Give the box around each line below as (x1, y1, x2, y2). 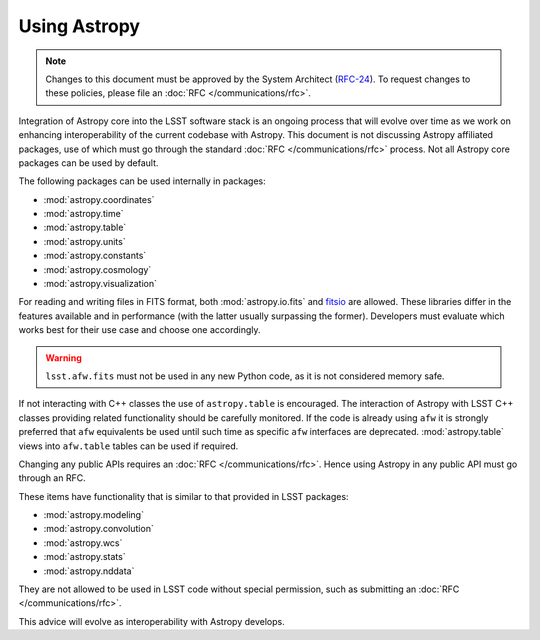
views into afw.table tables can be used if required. (18, 440, 239, 452)
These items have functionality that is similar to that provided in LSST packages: (18, 490, 349, 502)
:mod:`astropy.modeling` (43, 509, 145, 521)
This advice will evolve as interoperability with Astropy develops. (18, 615, 285, 627)
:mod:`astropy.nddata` (43, 565, 135, 577)
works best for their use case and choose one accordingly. (18, 324, 261, 336)
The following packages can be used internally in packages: (18, 175, 266, 187)
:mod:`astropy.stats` (43, 551, 126, 563)
